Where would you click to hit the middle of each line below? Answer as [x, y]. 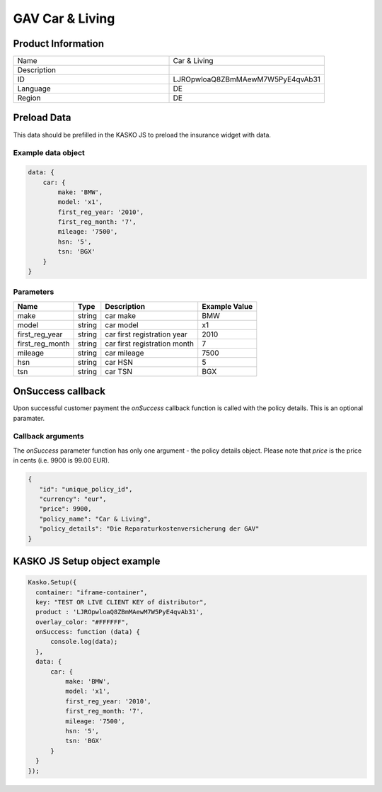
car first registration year [146, 334]
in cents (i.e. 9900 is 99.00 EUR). [61, 460]
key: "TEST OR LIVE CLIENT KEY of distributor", [122, 602]
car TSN [118, 371]
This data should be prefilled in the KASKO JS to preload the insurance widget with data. [142, 135]
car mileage [125, 353]
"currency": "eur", [73, 499]
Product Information [59, 44]
